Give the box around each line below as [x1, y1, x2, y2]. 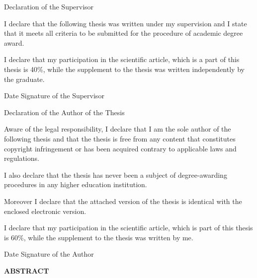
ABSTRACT [4, 265, 49, 276]
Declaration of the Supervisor [4, 1, 94, 11]
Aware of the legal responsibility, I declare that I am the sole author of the [4, 124, 231, 134]
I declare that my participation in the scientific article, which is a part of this [4, 54, 240, 65]
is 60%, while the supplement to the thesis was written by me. [4, 232, 193, 242]
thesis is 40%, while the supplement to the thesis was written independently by [4, 64, 245, 74]
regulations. [4, 153, 39, 163]
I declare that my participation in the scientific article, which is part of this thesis [4, 222, 253, 233]
